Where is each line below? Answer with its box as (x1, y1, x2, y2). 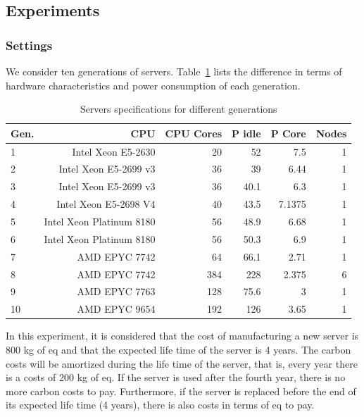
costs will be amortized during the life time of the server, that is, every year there (6, 356, 358, 371)
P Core (270, 125, 306, 140)
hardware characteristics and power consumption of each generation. (6, 77, 301, 92)
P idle (232, 125, 261, 140)
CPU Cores (165, 125, 222, 140)
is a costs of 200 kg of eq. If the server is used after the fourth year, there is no (6, 370, 346, 385)
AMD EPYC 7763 (77, 284, 156, 299)
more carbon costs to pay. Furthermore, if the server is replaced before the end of (6, 383, 356, 398)
